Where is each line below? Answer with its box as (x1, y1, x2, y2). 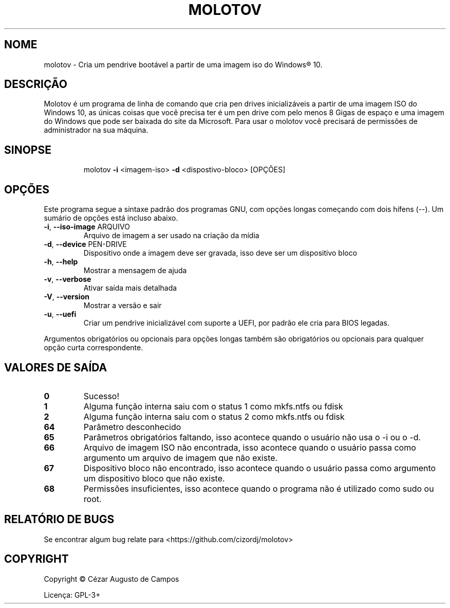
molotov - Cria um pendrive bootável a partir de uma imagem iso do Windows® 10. (44, 60, 323, 69)
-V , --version (44, 292, 89, 301)
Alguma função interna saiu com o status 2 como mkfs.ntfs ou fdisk (83, 411, 345, 422)
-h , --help (44, 257, 78, 266)
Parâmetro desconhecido (83, 421, 181, 432)
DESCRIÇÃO (4, 78, 67, 91)
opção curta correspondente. (44, 343, 143, 352)
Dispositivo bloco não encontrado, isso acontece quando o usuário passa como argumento (83, 462, 436, 473)
